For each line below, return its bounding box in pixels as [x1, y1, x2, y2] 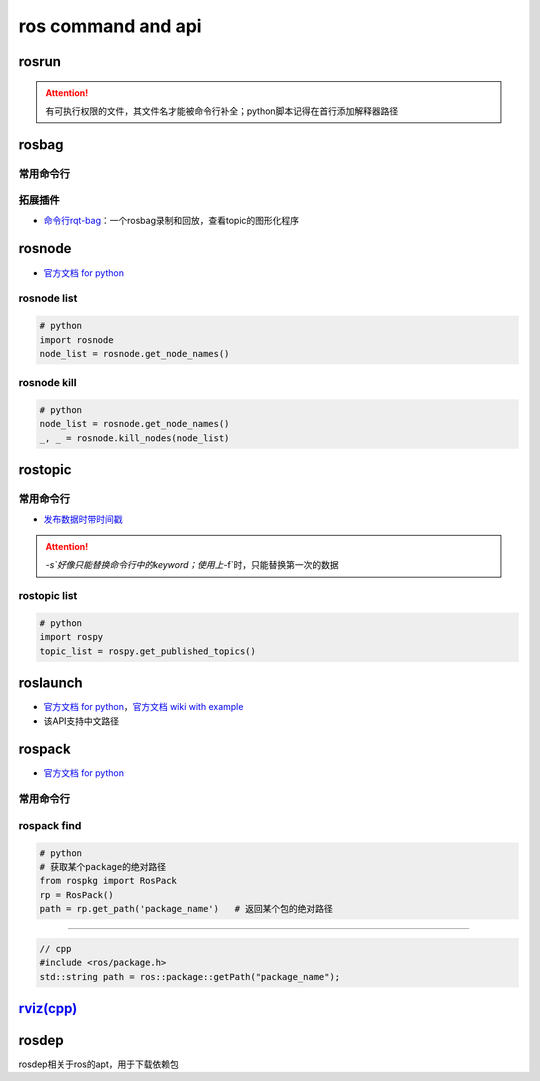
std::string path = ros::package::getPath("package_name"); [39, 971, 341, 982]
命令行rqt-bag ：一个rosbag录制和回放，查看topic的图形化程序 [43, 214, 300, 226]
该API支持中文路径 [43, 715, 120, 727]
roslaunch [18, 675, 84, 692]
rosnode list [18, 291, 78, 305]
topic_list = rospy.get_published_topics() [39, 645, 257, 657]
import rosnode [39, 334, 114, 345]
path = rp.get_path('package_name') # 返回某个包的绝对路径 [39, 903, 334, 915]
